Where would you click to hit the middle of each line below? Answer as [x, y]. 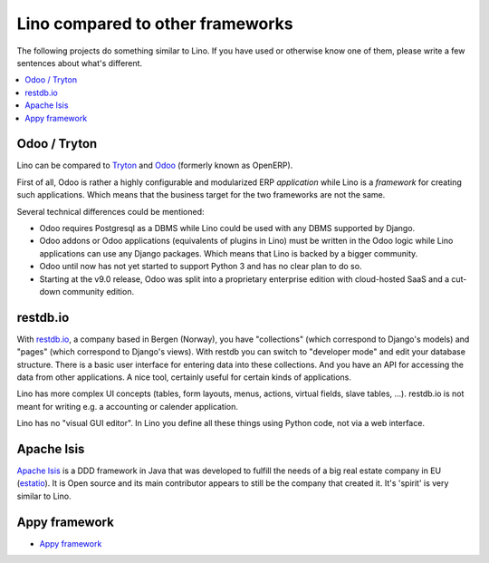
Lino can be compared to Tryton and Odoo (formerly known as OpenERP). [155, 165]
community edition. [98, 291]
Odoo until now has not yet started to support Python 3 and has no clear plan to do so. [201, 267]
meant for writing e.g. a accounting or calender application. [128, 406]
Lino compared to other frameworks [155, 24]
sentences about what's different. [80, 63]
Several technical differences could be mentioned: [110, 211]
